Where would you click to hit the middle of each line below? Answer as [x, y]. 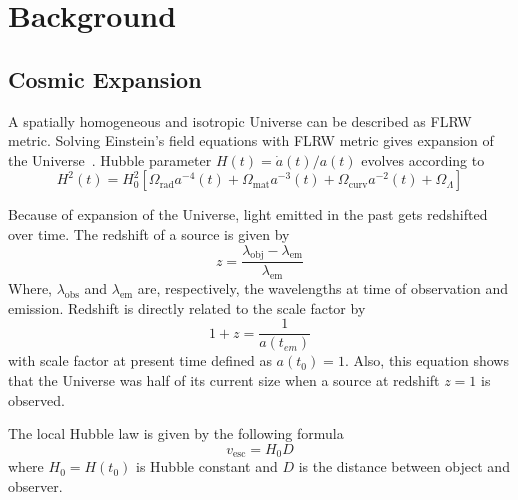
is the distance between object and [404, 466]
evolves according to [423, 159]
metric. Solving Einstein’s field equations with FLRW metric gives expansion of [251, 140]
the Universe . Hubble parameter [110, 159]
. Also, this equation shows [426, 360]
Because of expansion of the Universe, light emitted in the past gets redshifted [248, 214]
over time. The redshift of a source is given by [149, 233]
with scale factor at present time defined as [140, 360]
